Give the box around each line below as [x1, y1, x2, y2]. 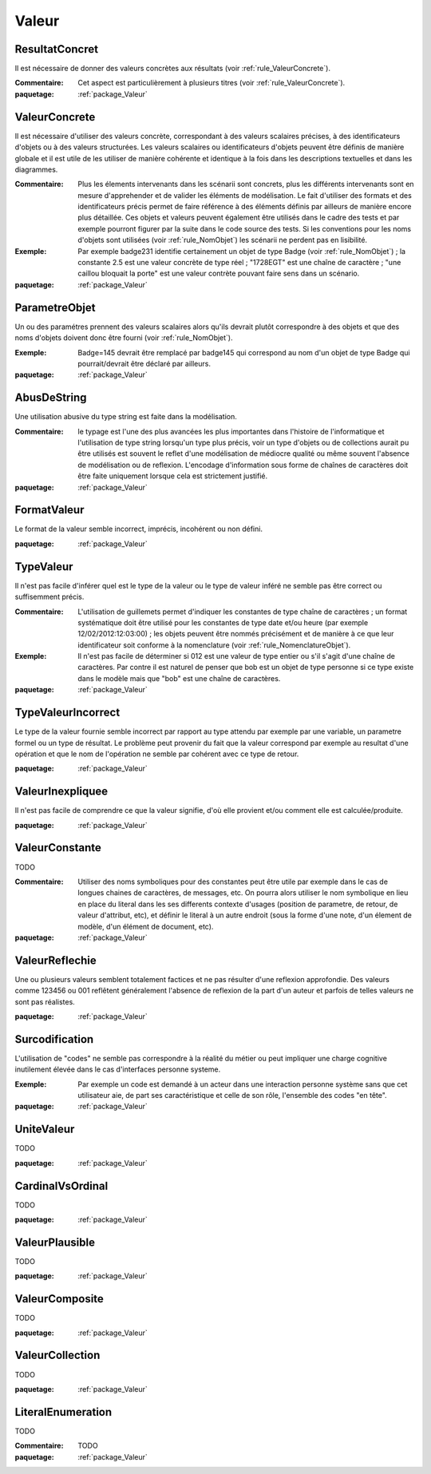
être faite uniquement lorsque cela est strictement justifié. [77, 471, 268, 481]
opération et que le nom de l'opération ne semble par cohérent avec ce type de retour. [14, 749, 299, 759]
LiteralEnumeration [14, 1405, 113, 1419]
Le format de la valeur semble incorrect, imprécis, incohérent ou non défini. [14, 524, 263, 534]
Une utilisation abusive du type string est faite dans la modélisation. [14, 412, 237, 422]
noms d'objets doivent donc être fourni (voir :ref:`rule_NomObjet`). [14, 333, 233, 343]
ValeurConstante [14, 841, 101, 854]
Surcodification [14, 1032, 94, 1046]
